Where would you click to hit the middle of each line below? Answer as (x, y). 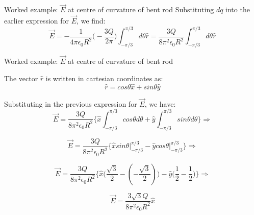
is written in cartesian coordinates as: (104, 78)
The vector (21, 78)
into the (238, 9)
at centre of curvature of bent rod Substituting (141, 9)
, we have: (160, 103)
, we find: (91, 21)
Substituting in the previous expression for (71, 103)
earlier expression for (37, 21)
